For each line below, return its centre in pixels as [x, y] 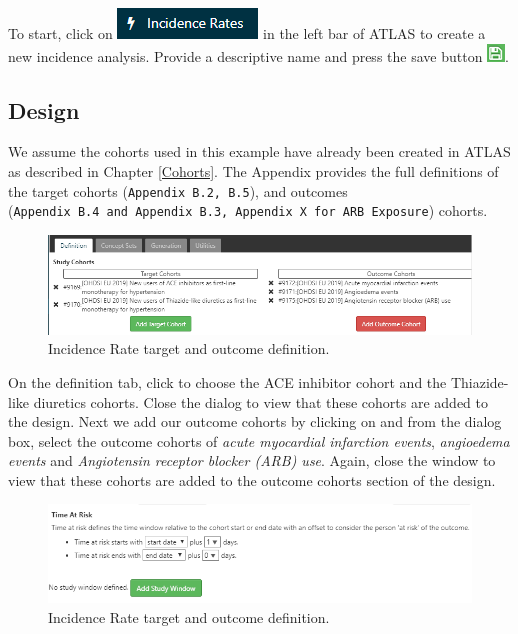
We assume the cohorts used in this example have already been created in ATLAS [259, 151]
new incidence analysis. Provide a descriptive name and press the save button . [258, 55]
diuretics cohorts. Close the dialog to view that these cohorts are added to [261, 401]
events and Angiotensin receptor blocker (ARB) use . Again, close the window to [252, 460]
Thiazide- [479, 381]
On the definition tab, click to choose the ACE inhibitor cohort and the [227, 381]
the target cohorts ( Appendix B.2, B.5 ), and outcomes [178, 190]
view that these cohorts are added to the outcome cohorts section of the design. [252, 479]
